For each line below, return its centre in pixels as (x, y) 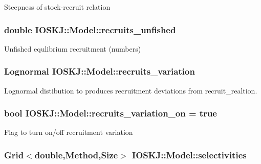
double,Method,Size (76, 155)
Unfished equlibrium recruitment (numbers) (73, 48)
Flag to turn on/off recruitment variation (69, 132)
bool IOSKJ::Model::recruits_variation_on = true (111, 113)
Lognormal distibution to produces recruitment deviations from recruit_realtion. (131, 90)
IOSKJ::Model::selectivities (189, 155)
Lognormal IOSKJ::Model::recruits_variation (100, 71)
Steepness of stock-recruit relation (57, 7)
